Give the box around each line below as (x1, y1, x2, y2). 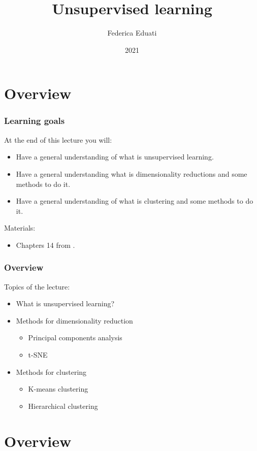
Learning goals (4, 114, 65, 127)
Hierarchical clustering (28, 400, 98, 411)
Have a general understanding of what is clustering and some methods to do (16, 196, 253, 206)
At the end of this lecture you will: (4, 134, 112, 145)
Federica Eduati (107, 27, 157, 38)
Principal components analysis (28, 332, 122, 343)
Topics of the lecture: (4, 281, 70, 292)
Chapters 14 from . (16, 239, 75, 250)
